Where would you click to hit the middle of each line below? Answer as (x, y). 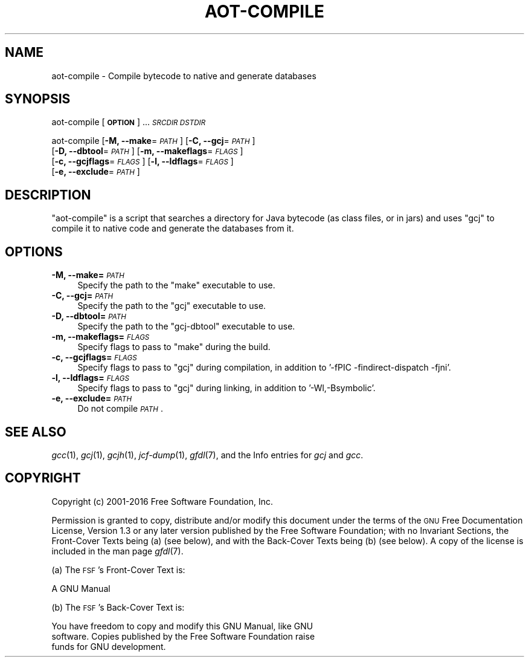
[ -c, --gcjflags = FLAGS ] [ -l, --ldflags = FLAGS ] (143, 161)
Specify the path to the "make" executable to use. (176, 285)
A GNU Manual (81, 588)
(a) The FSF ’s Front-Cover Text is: (118, 570)
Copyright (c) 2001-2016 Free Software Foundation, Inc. (162, 501)
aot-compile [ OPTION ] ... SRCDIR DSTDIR (129, 122)
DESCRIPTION (48, 195)
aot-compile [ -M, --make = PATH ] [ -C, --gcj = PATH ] (153, 141)
